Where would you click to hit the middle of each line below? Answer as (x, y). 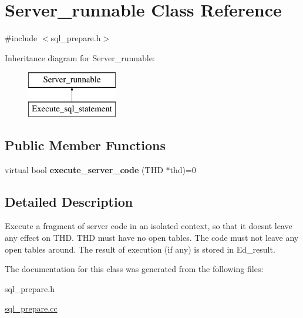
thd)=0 (183, 169)
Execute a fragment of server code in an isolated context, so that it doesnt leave (149, 226)
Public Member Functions (85, 145)
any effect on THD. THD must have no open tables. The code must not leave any (152, 238)
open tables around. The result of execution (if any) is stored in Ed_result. (140, 249)
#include (21, 38)
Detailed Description (69, 201)
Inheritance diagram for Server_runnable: (80, 57)
